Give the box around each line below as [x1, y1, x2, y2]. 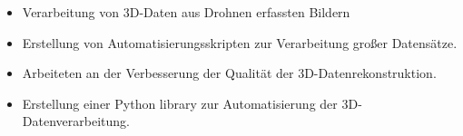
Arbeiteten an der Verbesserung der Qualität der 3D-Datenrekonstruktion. [22, 63, 437, 83]
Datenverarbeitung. [22, 112, 130, 131]
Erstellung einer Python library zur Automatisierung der [22, 93, 338, 112]
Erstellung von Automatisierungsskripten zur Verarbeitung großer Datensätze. [22, 33, 458, 52]
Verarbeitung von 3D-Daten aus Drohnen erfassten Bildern [22, 3, 350, 21]
